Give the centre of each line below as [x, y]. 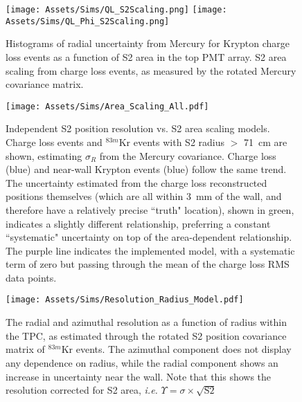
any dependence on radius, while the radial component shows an [142, 362]
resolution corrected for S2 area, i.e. [82, 390]
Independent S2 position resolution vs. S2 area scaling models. [138, 128]
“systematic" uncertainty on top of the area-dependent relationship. [149, 237]
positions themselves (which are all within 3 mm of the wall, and [144, 196]
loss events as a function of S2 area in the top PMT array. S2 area [146, 56]
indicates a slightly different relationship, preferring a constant [138, 223]
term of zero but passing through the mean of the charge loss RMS [148, 264]
